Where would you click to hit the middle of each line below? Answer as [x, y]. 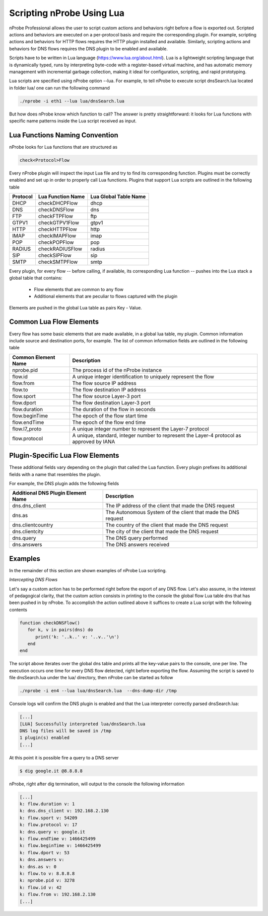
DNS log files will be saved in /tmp [66, 731]
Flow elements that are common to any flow [79, 289]
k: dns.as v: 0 [38, 866]
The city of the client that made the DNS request [162, 531]
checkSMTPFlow [58, 262]
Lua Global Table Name [118, 197]
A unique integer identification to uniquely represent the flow [143, 377]
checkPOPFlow [56, 242]
